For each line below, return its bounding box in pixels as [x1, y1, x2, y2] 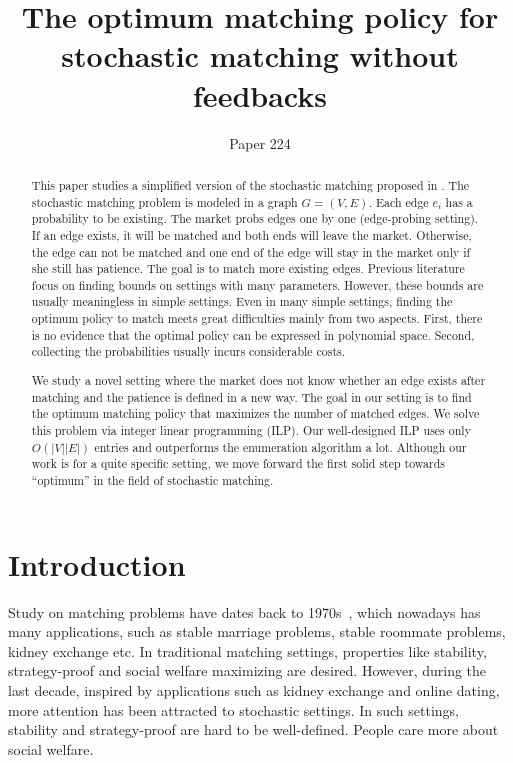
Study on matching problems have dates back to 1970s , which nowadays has [8, 601, 481, 622]
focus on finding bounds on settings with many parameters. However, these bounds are [31, 276, 484, 293]
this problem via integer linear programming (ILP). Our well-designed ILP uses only [31, 421, 471, 438]
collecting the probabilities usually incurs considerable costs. [31, 343, 346, 360]
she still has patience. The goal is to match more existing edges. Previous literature [31, 260, 465, 277]
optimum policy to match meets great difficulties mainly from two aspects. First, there [31, 310, 483, 327]
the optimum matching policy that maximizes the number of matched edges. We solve [31, 405, 480, 422]
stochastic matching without [61, 35, 459, 76]
